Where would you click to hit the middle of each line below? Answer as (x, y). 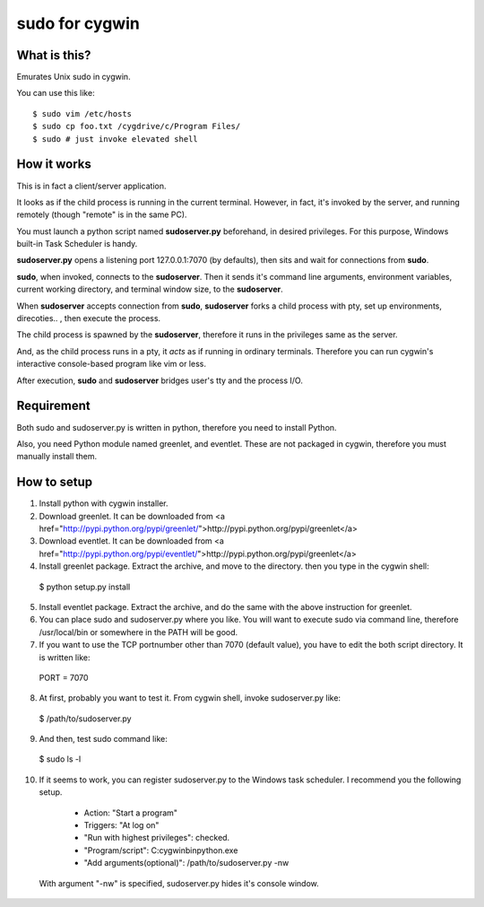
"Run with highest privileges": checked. (157, 838)
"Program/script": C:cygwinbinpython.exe (161, 850)
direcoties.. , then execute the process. (89, 318)
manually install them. (57, 457)
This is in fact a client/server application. (91, 186)
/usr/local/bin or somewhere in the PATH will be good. (138, 632)
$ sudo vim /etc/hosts (82, 113)
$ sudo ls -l (60, 759)
